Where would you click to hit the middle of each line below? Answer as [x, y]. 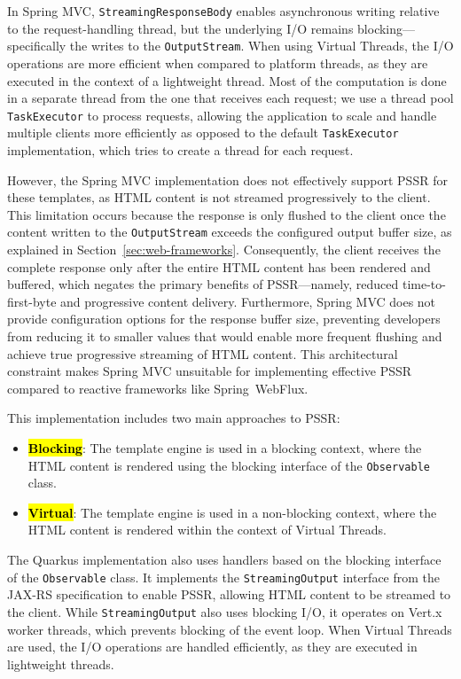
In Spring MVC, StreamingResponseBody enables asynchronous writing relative [223, 11]
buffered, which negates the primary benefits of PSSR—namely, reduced [203, 284]
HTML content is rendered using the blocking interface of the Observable [229, 465]
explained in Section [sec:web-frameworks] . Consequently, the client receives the [224, 250]
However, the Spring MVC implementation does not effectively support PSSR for [227, 180]
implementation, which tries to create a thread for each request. [180, 150]
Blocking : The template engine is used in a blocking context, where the [225, 447]
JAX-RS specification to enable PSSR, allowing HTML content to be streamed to [229, 594]
